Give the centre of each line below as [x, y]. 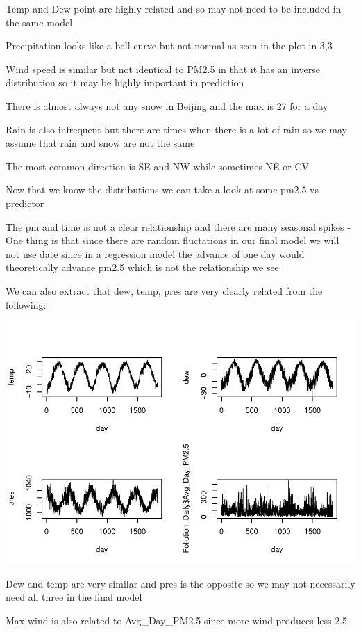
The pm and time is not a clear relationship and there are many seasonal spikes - [178, 226]
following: [26, 304]
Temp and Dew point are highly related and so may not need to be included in [174, 8]
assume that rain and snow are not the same [100, 143]
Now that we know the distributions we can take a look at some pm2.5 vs [162, 189]
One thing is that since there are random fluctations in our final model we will [173, 240]
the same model [39, 22]
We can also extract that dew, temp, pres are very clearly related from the [164, 290]
